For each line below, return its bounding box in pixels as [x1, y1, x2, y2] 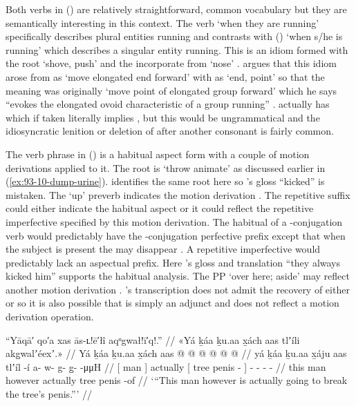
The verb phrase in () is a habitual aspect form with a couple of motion [6, 146, 310, 161]
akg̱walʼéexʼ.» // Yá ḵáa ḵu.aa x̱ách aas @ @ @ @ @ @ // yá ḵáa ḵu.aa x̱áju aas [6, 346, 347, 360]
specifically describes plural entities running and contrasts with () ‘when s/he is [6, 29, 343, 43]
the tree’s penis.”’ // [6, 387, 93, 401]
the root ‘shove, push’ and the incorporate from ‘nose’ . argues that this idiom [6, 56, 337, 70]
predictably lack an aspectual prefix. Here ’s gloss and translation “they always [6, 255, 341, 269]
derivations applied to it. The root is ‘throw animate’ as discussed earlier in [6, 160, 326, 175]
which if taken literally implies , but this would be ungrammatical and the [6, 110, 320, 124]
